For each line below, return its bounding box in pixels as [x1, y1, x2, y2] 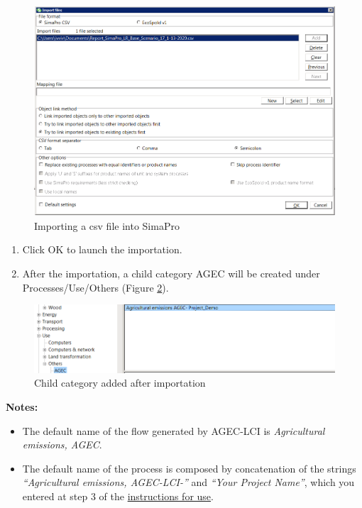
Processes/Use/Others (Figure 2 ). [22, 280, 169, 294]
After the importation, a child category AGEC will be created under [22, 265, 320, 280]
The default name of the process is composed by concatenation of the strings [22, 460, 356, 475]
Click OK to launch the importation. [22, 242, 182, 257]
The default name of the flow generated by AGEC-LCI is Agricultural [22, 423, 325, 438]
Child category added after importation [34, 375, 206, 390]
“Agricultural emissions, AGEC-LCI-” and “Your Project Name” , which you [22, 475, 355, 490]
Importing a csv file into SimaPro [34, 218, 180, 233]
